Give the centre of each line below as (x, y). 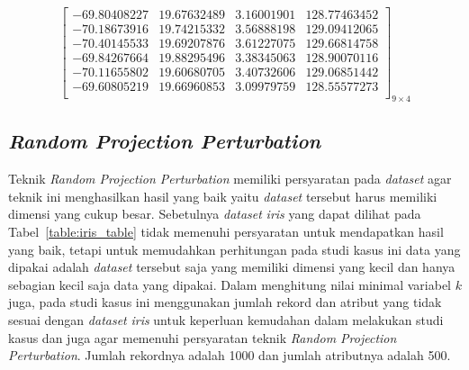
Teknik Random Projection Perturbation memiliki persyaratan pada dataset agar (230, 179)
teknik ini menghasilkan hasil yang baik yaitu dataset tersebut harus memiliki (223, 196)
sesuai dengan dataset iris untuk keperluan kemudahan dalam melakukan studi (226, 319)
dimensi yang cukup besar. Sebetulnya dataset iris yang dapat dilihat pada (215, 214)
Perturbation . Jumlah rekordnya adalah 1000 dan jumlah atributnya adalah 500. (230, 355)
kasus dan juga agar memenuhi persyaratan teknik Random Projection (203, 337)
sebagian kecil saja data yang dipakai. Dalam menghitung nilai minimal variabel (230, 284)
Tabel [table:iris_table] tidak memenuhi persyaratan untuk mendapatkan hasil (226, 231)
